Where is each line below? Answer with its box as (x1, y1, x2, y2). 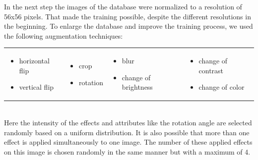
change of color (198, 82, 245, 92)
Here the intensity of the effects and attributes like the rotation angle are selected (4, 117, 252, 127)
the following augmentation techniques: (4, 30, 123, 41)
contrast (198, 65, 224, 75)
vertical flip (19, 82, 54, 92)
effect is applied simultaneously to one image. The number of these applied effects (4, 137, 253, 147)
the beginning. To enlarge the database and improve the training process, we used (4, 21, 253, 31)
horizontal (19, 55, 50, 66)
